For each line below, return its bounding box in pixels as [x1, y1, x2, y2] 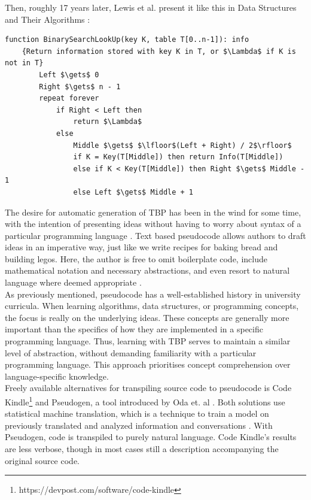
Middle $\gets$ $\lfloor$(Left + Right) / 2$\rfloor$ [73, 141, 292, 150]
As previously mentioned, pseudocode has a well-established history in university [5, 287, 301, 300]
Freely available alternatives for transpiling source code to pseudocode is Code [5, 381, 292, 394]
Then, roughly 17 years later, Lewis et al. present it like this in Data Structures [5, 1, 297, 13]
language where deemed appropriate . [5, 276, 142, 289]
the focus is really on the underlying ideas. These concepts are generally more [5, 311, 289, 323]
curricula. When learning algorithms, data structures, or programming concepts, [5, 299, 299, 312]
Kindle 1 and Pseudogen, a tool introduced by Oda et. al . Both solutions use [5, 394, 285, 408]
